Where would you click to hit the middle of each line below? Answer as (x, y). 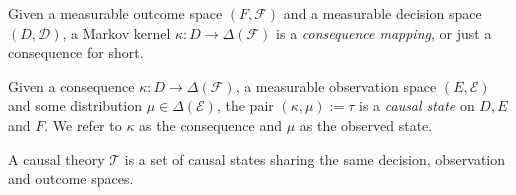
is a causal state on (417, 105)
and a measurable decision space (382, 13)
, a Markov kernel (116, 32)
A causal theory (56, 158)
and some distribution (75, 105)
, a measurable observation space (336, 85)
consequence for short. (76, 52)
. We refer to (83, 124)
